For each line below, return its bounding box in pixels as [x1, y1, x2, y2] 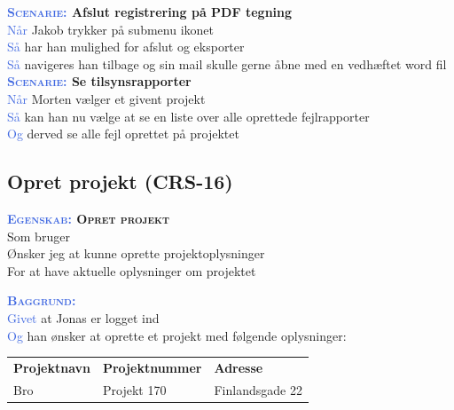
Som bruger [7, 226, 70, 245]
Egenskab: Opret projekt [7, 209, 170, 227]
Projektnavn [13, 358, 90, 376]
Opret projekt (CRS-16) [7, 168, 233, 195]
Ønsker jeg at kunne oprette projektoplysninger [7, 244, 265, 263]
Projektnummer [102, 358, 202, 376]
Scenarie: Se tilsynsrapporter [7, 72, 192, 91]
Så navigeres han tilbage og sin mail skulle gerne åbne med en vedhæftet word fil [7, 54, 447, 73]
